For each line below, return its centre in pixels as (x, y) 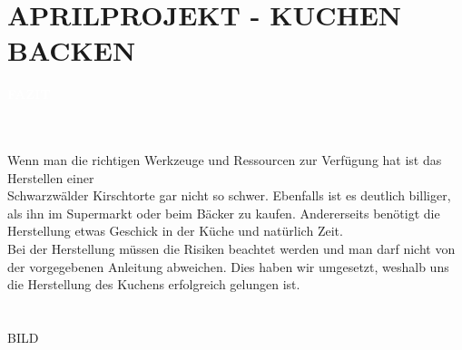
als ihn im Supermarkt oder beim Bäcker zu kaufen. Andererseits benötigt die (224, 213)
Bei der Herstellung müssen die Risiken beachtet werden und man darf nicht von (231, 249)
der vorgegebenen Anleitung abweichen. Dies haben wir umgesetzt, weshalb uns (228, 266)
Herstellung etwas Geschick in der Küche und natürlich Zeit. (175, 231)
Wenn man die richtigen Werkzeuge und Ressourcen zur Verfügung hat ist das (225, 160)
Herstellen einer (51, 177)
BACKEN (72, 50)
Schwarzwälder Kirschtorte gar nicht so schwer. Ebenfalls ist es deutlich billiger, (229, 195)
